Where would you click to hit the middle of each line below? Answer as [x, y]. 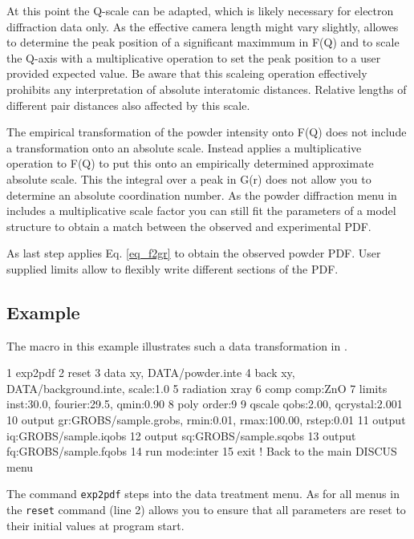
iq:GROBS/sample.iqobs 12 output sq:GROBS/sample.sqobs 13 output [181, 435]
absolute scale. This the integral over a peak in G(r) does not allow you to [189, 178]
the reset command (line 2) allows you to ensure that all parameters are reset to [206, 510]
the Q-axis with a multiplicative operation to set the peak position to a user [194, 57]
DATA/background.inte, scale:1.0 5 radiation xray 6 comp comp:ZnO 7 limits [197, 388]
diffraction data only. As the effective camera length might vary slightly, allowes [203, 26]
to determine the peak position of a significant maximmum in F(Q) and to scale [203, 42]
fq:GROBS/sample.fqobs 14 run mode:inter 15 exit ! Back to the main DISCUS [202, 451]
